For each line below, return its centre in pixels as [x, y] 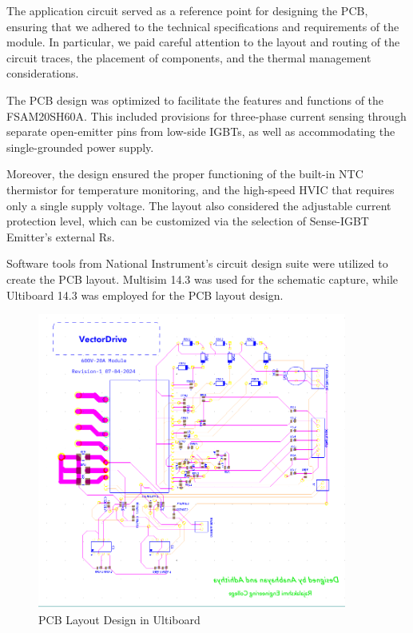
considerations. [43, 73]
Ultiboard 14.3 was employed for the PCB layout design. [145, 295]
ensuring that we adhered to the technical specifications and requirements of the [203, 26]
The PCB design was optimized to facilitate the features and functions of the [195, 100]
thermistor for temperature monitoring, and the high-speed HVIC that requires [201, 189]
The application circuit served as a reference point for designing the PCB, [187, 10]
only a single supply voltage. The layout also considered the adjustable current [199, 205]
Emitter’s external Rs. [61, 236]
